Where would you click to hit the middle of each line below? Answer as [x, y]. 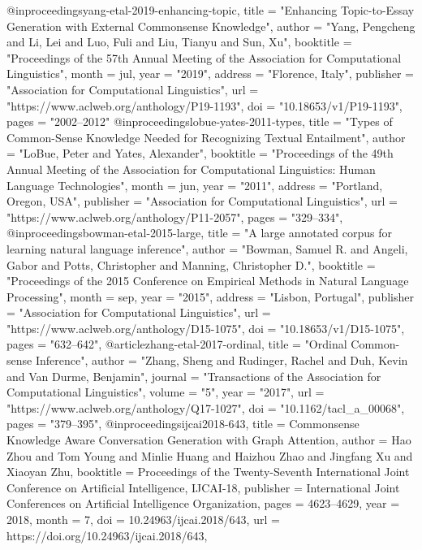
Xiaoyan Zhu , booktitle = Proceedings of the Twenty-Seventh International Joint [208, 472]
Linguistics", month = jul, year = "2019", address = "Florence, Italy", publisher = [210, 74]
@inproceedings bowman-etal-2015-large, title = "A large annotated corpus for [199, 233]
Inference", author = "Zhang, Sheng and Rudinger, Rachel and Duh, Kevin [222, 360]
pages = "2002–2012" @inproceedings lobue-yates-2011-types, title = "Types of [200, 121]
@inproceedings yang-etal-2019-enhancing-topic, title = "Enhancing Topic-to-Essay [211, 10]
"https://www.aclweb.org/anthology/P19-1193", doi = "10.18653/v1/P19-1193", [205, 105]
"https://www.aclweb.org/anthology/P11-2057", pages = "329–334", [175, 217]
